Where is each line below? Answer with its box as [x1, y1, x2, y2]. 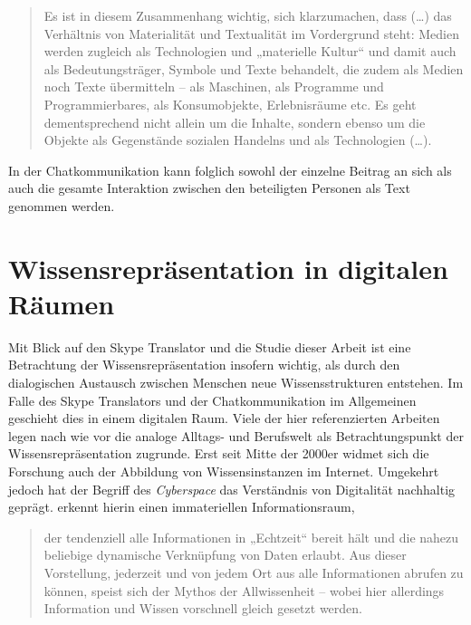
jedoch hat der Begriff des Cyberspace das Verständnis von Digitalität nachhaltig [8, 479, 456, 498]
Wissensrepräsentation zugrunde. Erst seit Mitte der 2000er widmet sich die [8, 444, 429, 463]
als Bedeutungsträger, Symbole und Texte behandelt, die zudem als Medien [43, 59, 464, 78]
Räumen [8, 284, 115, 322]
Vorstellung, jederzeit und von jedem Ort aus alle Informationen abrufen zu [43, 562, 464, 582]
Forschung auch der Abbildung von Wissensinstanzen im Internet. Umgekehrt [8, 462, 439, 480]
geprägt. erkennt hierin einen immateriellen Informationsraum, [8, 497, 355, 516]
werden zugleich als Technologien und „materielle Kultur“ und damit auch [43, 42, 457, 61]
